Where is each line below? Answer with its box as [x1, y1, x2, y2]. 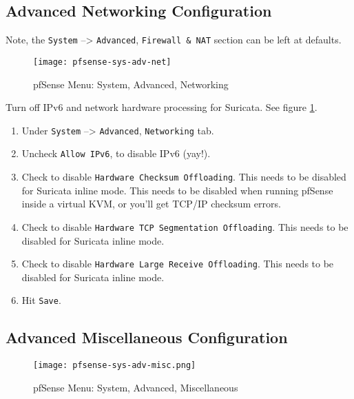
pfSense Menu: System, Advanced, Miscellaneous [33, 380, 238, 394]
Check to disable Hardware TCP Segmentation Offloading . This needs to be [21, 219, 348, 234]
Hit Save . [21, 293, 61, 307]
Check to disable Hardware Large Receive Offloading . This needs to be [21, 256, 334, 271]
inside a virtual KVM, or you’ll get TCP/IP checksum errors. [21, 196, 281, 211]
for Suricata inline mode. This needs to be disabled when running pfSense [21, 183, 333, 197]
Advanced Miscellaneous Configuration [6, 327, 288, 348]
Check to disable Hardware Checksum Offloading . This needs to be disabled [21, 170, 346, 184]
